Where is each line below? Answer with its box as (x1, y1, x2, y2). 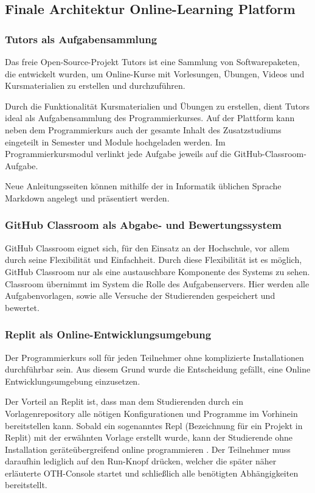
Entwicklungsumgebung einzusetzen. (5, 374, 140, 387)
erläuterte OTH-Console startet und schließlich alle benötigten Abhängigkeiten (5, 466, 299, 479)
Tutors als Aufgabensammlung (5, 31, 157, 46)
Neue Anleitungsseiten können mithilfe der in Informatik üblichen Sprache (5, 180, 282, 192)
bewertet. (5, 301, 40, 313)
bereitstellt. (5, 478, 47, 491)
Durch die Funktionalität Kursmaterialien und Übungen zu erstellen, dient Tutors (5, 99, 310, 112)
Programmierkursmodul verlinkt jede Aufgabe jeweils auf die (5, 147, 231, 160)
